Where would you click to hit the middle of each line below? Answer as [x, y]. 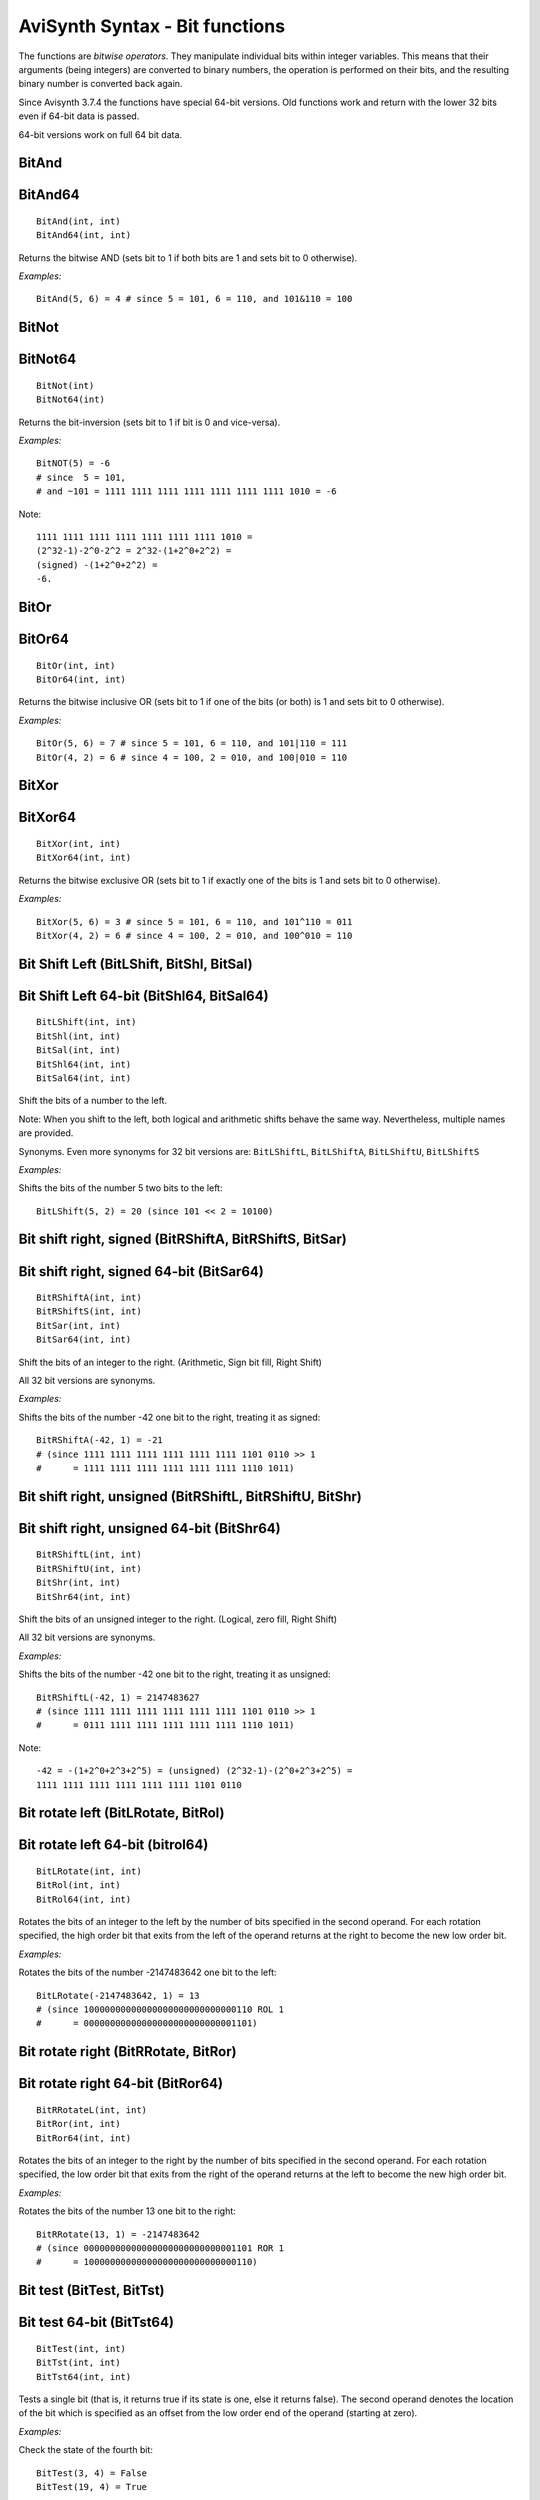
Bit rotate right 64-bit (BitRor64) [121, 2083]
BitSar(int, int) [78, 1325]
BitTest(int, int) [81, 2348]
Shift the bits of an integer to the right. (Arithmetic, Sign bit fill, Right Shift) [170, 1362]
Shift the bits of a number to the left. [93, 1101]
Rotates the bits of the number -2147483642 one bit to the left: [147, 1972]
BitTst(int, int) [78, 2363]
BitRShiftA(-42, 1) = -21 [100, 1440]
